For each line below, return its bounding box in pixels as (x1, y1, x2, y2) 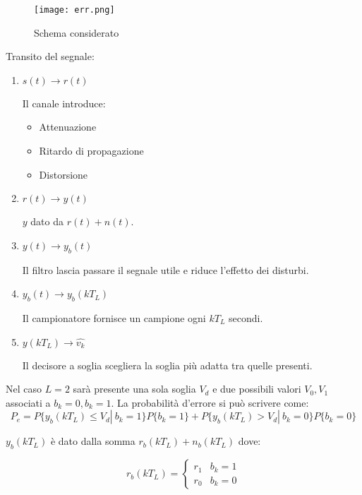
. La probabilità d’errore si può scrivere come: (111, 395, 309, 410)
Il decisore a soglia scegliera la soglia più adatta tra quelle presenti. (22, 357, 313, 372)
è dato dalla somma (50, 434, 135, 448)
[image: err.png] (34, 5, 115, 15)
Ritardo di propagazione (39, 143, 144, 158)
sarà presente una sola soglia (73, 381, 196, 396)
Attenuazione (39, 119, 97, 134)
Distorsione (39, 167, 88, 181)
